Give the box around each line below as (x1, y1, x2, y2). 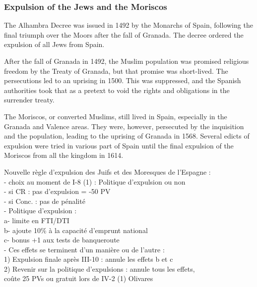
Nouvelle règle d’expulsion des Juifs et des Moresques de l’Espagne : (4, 166, 211, 177)
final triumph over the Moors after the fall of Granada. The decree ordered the (4, 29, 244, 40)
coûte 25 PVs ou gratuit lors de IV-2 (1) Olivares (4, 273, 153, 284)
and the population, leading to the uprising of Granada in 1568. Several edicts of (4, 131, 250, 141)
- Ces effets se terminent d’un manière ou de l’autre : (4, 244, 165, 254)
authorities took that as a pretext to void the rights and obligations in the (4, 85, 230, 95)
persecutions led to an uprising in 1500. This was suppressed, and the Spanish (4, 75, 241, 86)
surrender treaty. (4, 95, 55, 105)
